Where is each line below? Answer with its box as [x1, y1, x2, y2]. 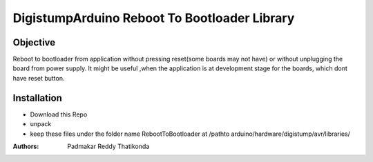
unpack [30, 120, 52, 128]
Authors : [12, 142, 39, 150]
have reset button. [12, 74, 65, 82]
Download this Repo [30, 110, 88, 119]
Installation [12, 92, 62, 103]
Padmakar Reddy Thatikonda [67, 142, 150, 150]
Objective [12, 37, 56, 48]
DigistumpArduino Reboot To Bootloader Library [12, 10, 295, 26]
